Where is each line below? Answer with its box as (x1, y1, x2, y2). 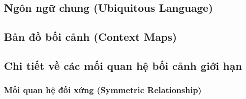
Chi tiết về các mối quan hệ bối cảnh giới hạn (4, 58, 242, 73)
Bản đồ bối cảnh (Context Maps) (4, 29, 177, 44)
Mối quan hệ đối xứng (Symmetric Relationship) (4, 84, 202, 96)
